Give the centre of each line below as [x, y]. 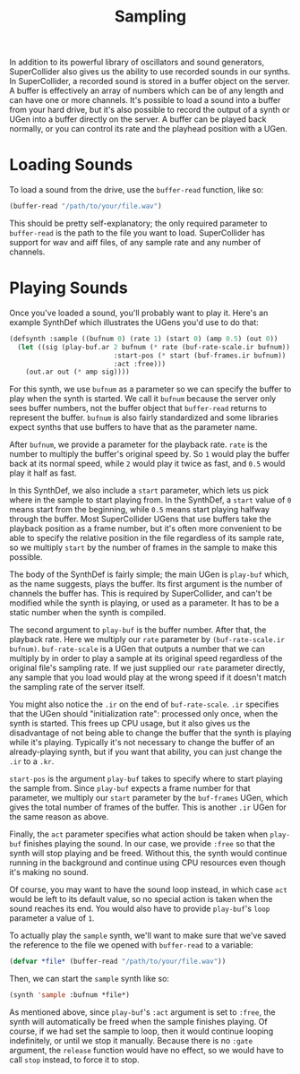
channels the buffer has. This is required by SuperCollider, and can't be [141, 594]
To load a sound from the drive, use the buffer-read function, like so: [137, 190]
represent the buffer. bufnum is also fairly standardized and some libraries [144, 417]
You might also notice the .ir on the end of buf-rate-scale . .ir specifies [144, 704]
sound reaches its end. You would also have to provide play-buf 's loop [140, 909]
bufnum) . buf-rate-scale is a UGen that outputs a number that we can [137, 649]
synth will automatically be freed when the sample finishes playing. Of [138, 1022]
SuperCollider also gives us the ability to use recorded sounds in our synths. [150, 72]
